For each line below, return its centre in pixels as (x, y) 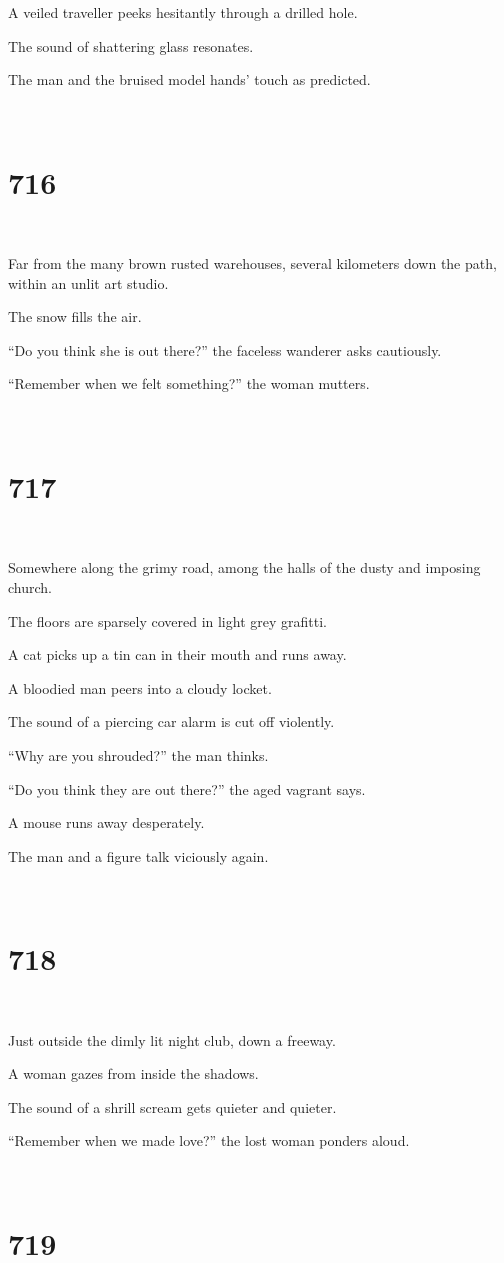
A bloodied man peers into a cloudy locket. (140, 687)
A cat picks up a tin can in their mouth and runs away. (177, 654)
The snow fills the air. (75, 316)
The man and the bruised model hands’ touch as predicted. (189, 79)
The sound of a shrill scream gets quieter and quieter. (172, 1106)
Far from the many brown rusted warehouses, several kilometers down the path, (252, 263)
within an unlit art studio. (88, 282)
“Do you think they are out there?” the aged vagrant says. (187, 788)
